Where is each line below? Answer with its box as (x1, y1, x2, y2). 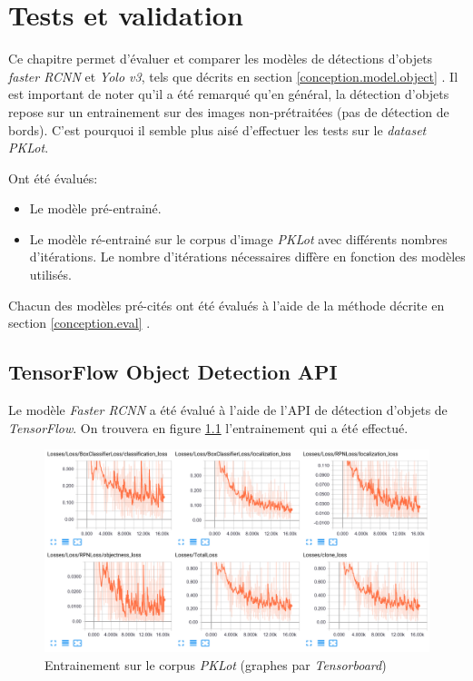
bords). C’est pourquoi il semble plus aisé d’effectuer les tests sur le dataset (8, 120, 427, 139)
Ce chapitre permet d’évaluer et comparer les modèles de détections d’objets (8, 49, 433, 68)
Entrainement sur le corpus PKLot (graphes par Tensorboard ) (44, 655, 387, 674)
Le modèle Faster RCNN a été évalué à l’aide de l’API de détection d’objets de (8, 400, 448, 419)
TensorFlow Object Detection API (8, 358, 338, 386)
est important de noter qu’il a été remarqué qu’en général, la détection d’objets (8, 84, 449, 104)
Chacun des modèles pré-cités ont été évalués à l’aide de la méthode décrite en (8, 295, 445, 314)
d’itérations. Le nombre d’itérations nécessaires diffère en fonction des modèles (29, 247, 466, 266)
